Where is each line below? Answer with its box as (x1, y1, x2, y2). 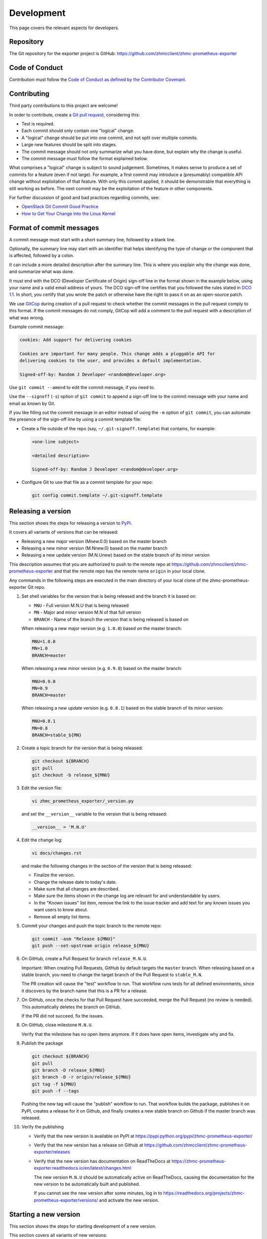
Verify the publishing (21, 1124, 64, 1130)
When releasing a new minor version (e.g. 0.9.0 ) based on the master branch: (21, 665, 182, 671)
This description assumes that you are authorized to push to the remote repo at (9, 561, 171, 567)
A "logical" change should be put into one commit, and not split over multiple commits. (21, 134, 198, 141)
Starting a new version (9, 1210, 81, 1219)
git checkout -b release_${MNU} (32, 772, 111, 778)
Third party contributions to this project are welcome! (9, 103, 118, 109)
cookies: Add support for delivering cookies (19, 337, 132, 342)
